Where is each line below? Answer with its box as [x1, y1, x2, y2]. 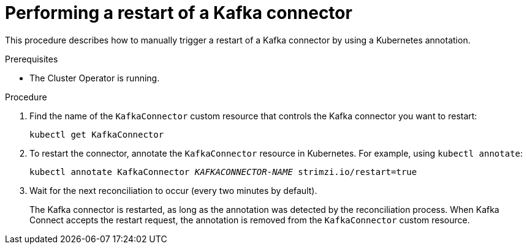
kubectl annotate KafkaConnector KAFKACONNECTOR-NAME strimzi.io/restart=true [29, 166, 417, 177]
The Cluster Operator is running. [29, 72, 160, 83]
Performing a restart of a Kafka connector [5, 2, 352, 23]
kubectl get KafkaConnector [29, 129, 164, 139]
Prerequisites [5, 53, 58, 64]
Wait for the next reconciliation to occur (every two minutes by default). [29, 185, 317, 196]
